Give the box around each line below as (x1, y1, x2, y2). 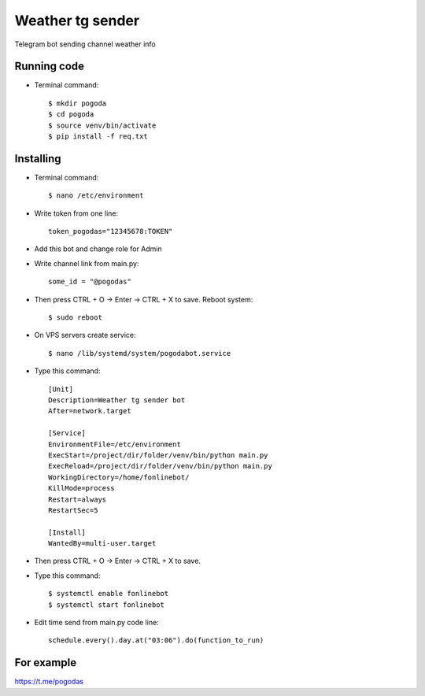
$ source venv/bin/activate (48, 120, 157, 130)
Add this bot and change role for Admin (34, 244, 162, 254)
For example (14, 656, 77, 669)
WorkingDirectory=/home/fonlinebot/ (48, 472, 190, 482)
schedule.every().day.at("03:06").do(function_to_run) (48, 636, 264, 645)
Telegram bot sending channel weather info (14, 39, 157, 49)
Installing (14, 152, 62, 165)
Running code (14, 60, 85, 73)
